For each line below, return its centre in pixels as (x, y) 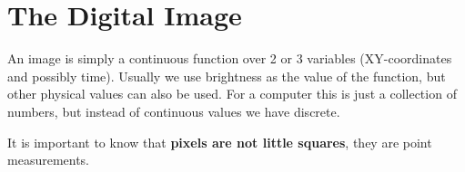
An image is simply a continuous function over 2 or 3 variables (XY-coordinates (230, 58)
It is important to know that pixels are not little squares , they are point (220, 142)
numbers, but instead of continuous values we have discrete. (174, 111)
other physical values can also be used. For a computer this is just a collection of (232, 94)
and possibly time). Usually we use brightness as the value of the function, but (227, 76)
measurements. (49, 160)
